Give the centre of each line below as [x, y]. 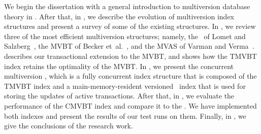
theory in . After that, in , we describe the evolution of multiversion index [119, 16]
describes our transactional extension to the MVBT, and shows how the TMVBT [130, 56]
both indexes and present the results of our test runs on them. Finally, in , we [125, 115]
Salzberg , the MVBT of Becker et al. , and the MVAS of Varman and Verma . [129, 46]
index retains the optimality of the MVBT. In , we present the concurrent [119, 66]
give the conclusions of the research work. [69, 126]
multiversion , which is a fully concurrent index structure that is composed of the [130, 76]
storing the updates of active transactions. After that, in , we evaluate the [119, 96]
